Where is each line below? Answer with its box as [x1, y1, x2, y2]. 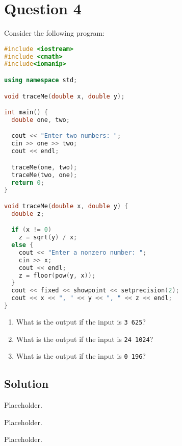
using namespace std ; [4, 77, 77, 84]
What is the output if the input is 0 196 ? [16, 351, 146, 361]
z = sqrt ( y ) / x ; [18, 234, 77, 241]
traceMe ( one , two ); [11, 163, 77, 171]
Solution [4, 376, 49, 391]
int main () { [4, 109, 48, 116]
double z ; [11, 210, 44, 217]
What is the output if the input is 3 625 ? [16, 316, 146, 327]
